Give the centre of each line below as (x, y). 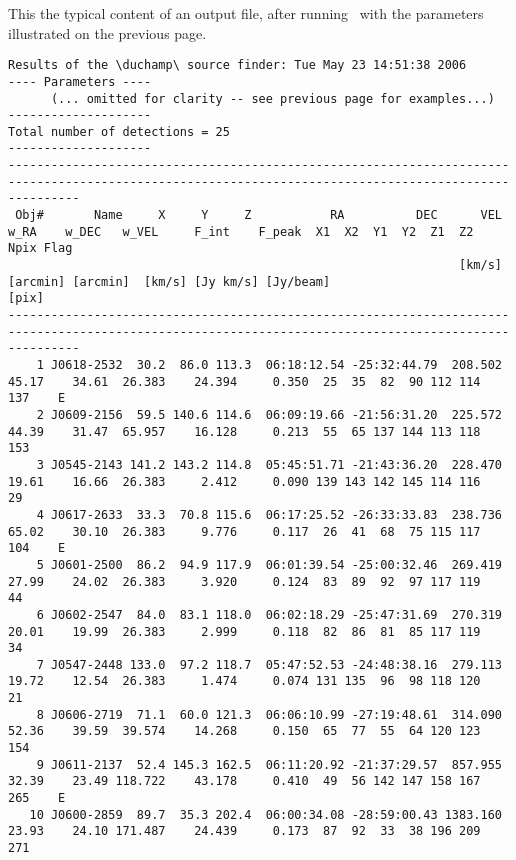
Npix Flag (40, 248)
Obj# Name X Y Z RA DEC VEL (258, 215)
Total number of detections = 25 (119, 131)
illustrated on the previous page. (107, 32)
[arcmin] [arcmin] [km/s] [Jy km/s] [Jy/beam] (169, 281)
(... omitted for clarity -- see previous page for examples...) (272, 98)
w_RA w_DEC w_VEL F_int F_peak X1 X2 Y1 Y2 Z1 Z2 (241, 231)
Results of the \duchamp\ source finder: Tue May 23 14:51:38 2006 (237, 65)
